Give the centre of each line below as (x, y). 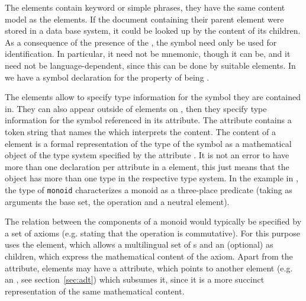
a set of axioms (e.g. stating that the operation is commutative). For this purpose (152, 233)
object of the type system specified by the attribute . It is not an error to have (147, 155)
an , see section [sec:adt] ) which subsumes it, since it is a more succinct (135, 279)
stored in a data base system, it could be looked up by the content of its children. (153, 31)
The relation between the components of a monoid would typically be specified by (153, 221)
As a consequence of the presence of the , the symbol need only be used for (141, 42)
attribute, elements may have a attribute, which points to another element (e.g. (149, 268)
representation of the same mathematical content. (95, 291)
